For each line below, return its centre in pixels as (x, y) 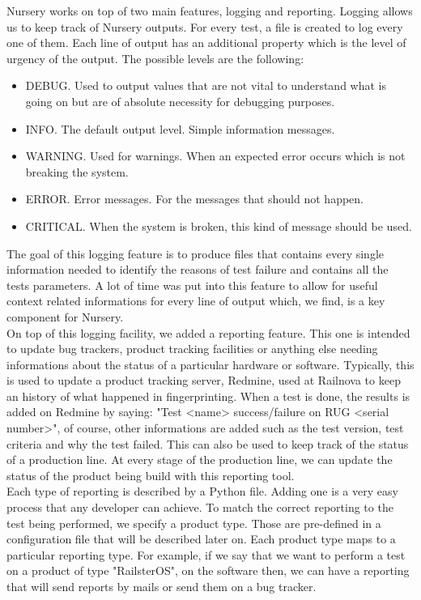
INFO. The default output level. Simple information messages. (180, 128)
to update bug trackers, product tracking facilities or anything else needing (192, 349)
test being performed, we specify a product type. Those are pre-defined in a (194, 523)
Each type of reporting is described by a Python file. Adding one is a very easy (202, 491)
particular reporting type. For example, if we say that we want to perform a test (206, 554)
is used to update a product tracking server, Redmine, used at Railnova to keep (204, 380)
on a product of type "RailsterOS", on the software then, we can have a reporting (208, 570)
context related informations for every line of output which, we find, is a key (196, 301)
